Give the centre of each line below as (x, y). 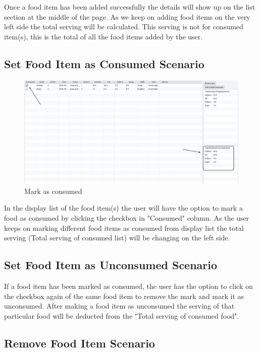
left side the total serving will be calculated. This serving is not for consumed (124, 27)
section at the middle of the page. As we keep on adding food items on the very (127, 16)
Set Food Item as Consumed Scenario (104, 63)
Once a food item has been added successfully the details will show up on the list (130, 7)
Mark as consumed (53, 191)
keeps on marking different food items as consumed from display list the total (124, 228)
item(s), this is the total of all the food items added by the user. (103, 36)
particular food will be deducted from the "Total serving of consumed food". (122, 315)
